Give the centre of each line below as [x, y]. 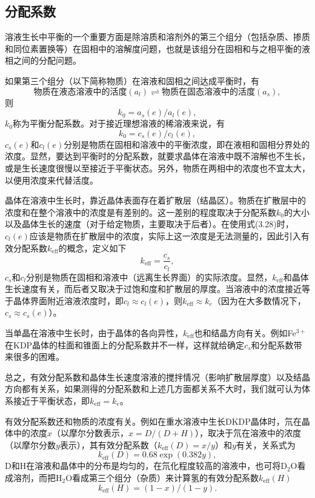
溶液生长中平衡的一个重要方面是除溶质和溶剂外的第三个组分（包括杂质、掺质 [157, 37]
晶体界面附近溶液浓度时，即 [68, 300]
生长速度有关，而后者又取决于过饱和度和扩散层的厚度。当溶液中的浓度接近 [153, 289]
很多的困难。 [38, 357]
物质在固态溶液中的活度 [209, 92]
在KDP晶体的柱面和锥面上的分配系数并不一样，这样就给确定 [125, 344]
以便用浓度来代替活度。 [51, 180]
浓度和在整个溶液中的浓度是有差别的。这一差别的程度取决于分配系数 [141, 212]
